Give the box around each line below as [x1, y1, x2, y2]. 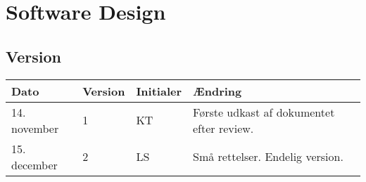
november [11, 119, 59, 136]
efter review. [193, 119, 254, 136]
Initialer [136, 82, 182, 99]
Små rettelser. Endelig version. [193, 148, 343, 165]
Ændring [193, 82, 242, 99]
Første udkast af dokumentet [193, 103, 335, 120]
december [11, 156, 58, 173]
